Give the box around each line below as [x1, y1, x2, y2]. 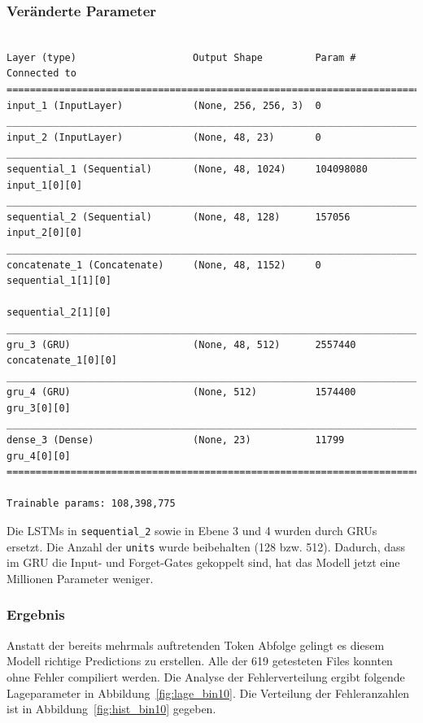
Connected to [7, 68, 76, 80]
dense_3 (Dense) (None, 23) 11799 [7, 434, 345, 446]
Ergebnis [7, 604, 65, 625]
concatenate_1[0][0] [7, 355, 118, 367]
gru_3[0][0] [7, 402, 71, 414]
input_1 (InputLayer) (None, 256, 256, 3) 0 [7, 99, 321, 111]
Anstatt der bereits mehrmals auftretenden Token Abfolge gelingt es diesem [7, 636, 385, 653]
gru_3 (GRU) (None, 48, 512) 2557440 [7, 338, 356, 351]
